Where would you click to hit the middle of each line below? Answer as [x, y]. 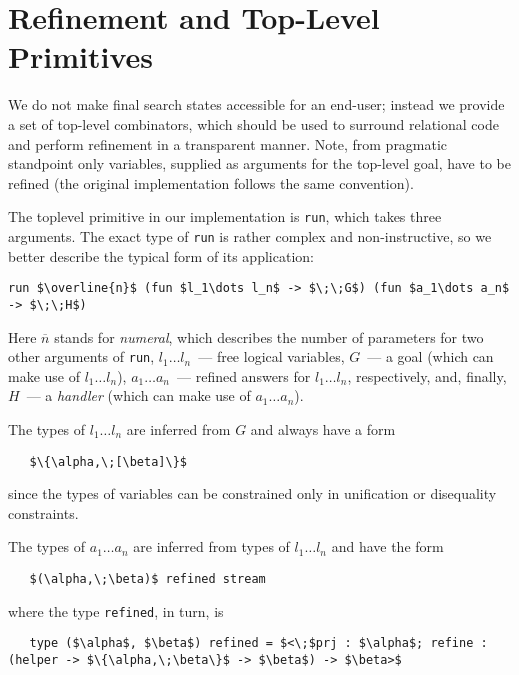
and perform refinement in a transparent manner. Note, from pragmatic [228, 143]
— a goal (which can [430, 356]
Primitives [80, 56]
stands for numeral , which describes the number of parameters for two [269, 336]
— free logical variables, [271, 356]
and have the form [387, 546]
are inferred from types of [211, 546]
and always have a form [323, 428]
